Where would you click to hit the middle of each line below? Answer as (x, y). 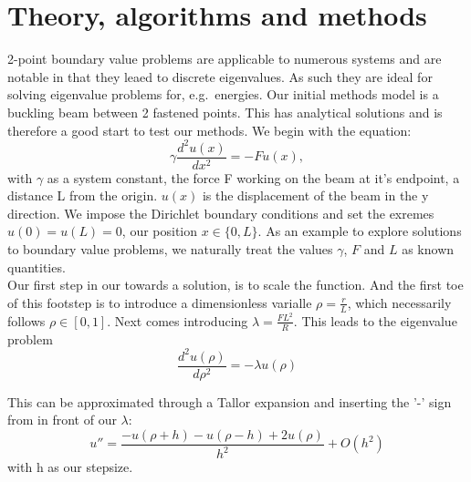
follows (26, 320)
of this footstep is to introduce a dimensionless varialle (160, 302)
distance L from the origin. (83, 195)
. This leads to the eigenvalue (375, 320)
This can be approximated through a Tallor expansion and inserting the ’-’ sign (230, 401)
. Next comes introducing (178, 320)
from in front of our (62, 420)
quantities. (37, 267)
